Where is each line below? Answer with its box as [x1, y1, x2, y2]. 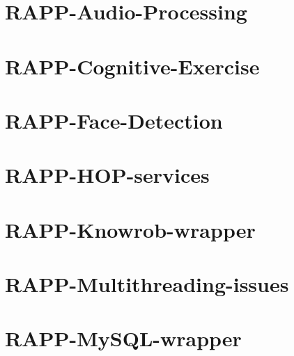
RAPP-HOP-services [5, 161, 210, 189]
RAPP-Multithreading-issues [5, 270, 289, 298]
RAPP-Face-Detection [5, 106, 223, 134]
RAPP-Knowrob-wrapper [5, 215, 256, 243]
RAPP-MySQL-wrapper [5, 324, 242, 353]
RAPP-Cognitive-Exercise [5, 51, 260, 80]
